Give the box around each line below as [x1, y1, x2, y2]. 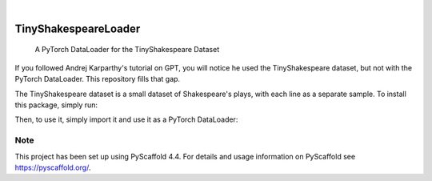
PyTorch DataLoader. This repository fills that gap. [14, 74, 180, 84]
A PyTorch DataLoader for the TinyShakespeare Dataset [34, 45, 220, 54]
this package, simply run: [14, 100, 98, 110]
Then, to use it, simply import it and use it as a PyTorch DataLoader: [14, 115, 238, 124]
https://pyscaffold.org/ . [14, 163, 91, 172]
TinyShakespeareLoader [14, 22, 141, 35]
